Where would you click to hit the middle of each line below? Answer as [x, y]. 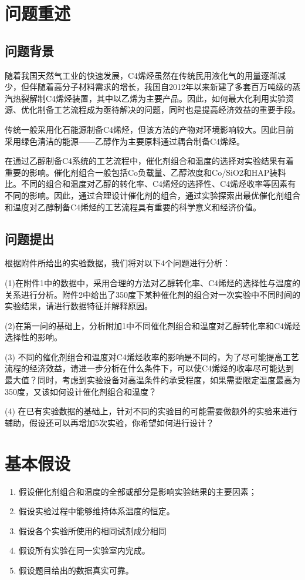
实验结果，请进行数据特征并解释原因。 [79, 306]
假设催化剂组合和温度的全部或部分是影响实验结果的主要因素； [138, 491]
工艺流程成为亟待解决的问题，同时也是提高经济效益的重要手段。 [177, 110]
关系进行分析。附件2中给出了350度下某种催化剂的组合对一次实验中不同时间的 [152, 294]
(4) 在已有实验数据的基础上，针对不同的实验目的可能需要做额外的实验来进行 [151, 411]
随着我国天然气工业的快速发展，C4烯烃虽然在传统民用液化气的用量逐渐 [141, 75]
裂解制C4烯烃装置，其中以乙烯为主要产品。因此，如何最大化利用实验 [153, 98]
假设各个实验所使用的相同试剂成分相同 [92, 530]
